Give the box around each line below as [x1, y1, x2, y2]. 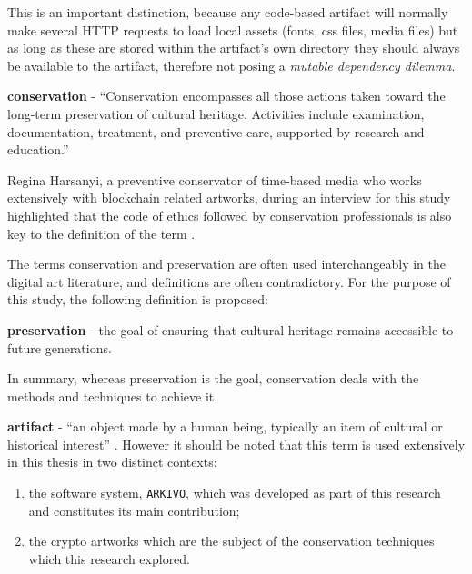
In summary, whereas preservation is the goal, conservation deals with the [7, 369, 419, 388]
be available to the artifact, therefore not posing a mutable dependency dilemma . [7, 55, 456, 74]
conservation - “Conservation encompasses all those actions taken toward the [7, 86, 446, 105]
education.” [7, 140, 69, 159]
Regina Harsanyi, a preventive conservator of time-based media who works [7, 170, 422, 189]
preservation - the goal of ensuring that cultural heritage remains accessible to [7, 320, 454, 339]
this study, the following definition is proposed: [7, 290, 269, 309]
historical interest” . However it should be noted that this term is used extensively [7, 434, 466, 453]
